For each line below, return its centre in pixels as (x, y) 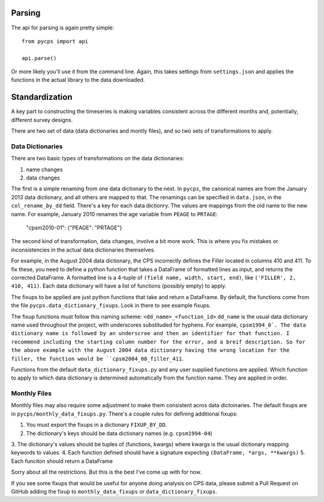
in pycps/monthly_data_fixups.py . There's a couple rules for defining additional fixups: (124, 414)
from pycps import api (55, 41)
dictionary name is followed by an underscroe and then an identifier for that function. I (150, 334)
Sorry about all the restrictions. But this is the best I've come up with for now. (106, 472)
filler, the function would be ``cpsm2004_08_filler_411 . (97, 358)
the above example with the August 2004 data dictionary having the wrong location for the (150, 350)
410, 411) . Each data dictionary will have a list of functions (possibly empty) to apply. (119, 286)
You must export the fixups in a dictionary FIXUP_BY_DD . (97, 425)
